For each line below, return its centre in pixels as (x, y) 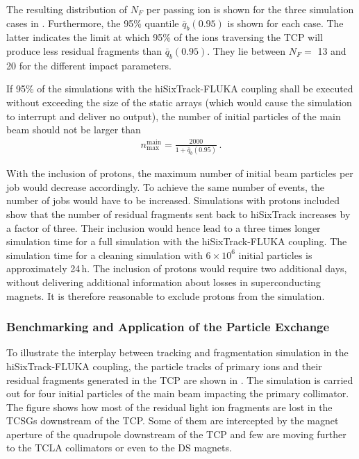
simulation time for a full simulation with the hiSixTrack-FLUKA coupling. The (177, 241)
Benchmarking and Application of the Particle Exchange (168, 327)
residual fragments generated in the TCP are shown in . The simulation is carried (180, 379)
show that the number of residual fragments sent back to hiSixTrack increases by (178, 214)
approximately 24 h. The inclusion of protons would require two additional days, (177, 268)
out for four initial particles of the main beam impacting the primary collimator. (178, 393)
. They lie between (247, 50)
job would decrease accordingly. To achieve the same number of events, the (166, 186)
